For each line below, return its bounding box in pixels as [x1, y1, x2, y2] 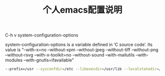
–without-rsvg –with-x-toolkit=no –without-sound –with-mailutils [5, 52, 135, 58]
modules [5, 57, 23, 63]
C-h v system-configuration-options [5, 32, 79, 38]
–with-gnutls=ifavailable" [24, 57, 75, 63]
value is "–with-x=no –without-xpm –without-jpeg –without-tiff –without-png [5, 47, 159, 53]
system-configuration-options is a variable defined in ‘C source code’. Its [5, 42, 153, 48]
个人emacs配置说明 [42, 4, 123, 16]
